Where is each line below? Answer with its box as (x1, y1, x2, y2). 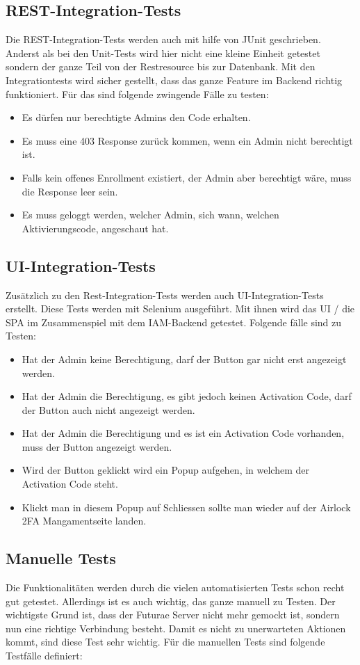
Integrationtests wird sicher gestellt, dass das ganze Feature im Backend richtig (6, 72, 343, 87)
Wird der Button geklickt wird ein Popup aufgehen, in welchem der (22, 463, 309, 477)
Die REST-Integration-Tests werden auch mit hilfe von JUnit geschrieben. (6, 32, 321, 47)
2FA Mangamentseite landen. (22, 513, 147, 528)
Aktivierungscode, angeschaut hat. (22, 221, 169, 235)
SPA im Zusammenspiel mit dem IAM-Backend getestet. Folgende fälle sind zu (6, 314, 342, 329)
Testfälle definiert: (6, 648, 83, 663)
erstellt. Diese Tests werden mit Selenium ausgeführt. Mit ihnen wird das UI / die (6, 301, 355, 316)
